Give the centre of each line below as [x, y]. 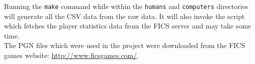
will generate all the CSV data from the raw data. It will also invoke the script [125, 16]
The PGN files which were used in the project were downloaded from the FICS [125, 45]
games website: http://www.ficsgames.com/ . [72, 55]
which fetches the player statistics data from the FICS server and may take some [128, 26]
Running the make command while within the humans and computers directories [126, 6]
